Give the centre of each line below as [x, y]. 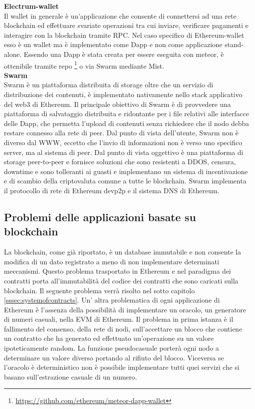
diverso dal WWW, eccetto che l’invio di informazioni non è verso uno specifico [123, 142]
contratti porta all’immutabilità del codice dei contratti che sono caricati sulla [121, 280]
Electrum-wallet [31, 6]
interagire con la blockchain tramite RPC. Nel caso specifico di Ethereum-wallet [124, 35]
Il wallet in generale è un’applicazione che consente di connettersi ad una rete [120, 15]
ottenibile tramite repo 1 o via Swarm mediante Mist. [84, 65]
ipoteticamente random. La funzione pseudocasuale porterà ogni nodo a [112, 348]
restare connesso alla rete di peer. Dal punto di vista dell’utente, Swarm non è [121, 133]
